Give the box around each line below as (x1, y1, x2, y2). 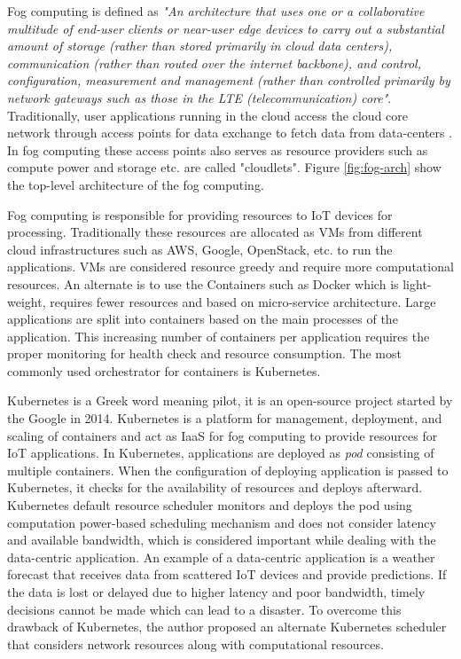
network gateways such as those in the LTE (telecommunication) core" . (7, 88, 392, 106)
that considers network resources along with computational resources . (7, 634, 384, 653)
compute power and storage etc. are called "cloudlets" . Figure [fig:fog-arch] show (7, 158, 441, 177)
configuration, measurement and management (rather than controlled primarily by (7, 71, 450, 90)
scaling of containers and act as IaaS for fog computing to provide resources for (7, 426, 438, 444)
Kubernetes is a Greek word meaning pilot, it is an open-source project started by (7, 391, 453, 410)
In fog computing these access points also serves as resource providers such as (7, 140, 428, 159)
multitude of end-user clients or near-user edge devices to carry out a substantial (7, 19, 444, 37)
